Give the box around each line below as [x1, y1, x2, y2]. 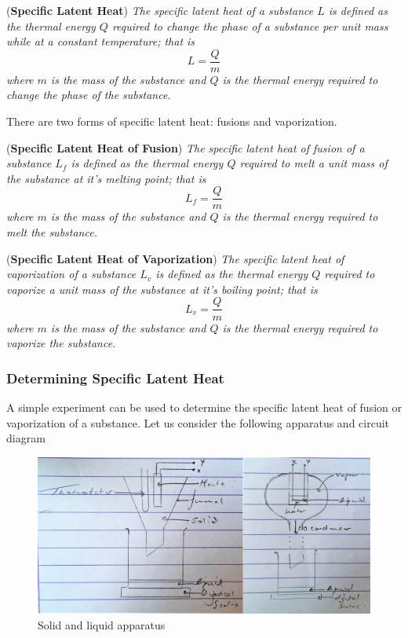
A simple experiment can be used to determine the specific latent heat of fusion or [6, 398, 402, 415]
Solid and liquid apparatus [38, 617, 166, 633]
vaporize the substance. [6, 335, 116, 351]
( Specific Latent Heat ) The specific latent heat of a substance [6, 2, 314, 18]
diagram [6, 430, 46, 446]
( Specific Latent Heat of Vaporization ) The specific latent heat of [6, 250, 344, 266]
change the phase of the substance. [6, 86, 171, 103]
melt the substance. [6, 224, 97, 240]
